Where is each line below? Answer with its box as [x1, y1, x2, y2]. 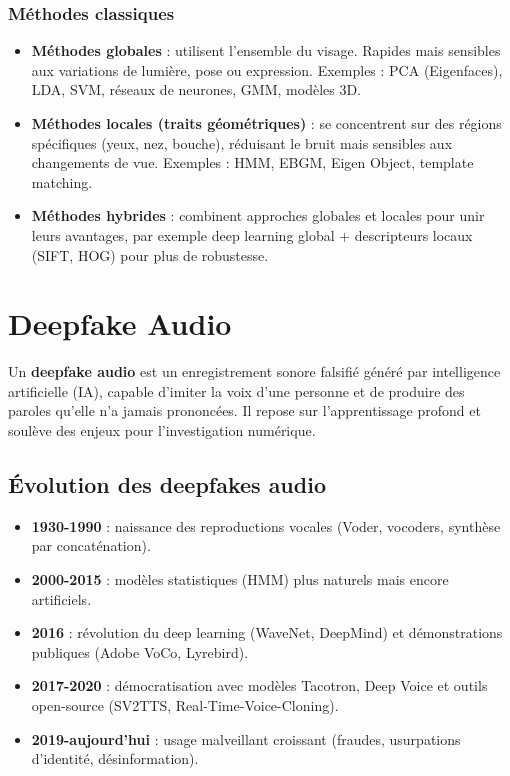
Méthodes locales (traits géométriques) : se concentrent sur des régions [31, 113, 502, 133]
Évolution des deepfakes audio [8, 469, 326, 500]
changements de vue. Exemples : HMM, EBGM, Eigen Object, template [31, 152, 474, 173]
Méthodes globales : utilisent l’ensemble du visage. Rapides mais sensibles [31, 40, 501, 61]
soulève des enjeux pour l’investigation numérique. [8, 420, 316, 441]
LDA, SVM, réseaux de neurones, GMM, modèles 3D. [31, 79, 362, 100]
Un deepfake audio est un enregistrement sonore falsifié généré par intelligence [8, 361, 501, 382]
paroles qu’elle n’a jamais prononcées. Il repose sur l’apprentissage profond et [8, 400, 481, 421]
